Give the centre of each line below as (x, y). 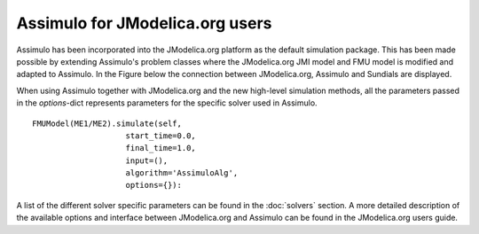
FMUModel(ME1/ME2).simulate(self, (107, 123)
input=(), (147, 160)
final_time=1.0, (161, 148)
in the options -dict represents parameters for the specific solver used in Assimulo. (167, 103)
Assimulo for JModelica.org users (144, 23)
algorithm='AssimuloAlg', (182, 173)
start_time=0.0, (161, 136)
